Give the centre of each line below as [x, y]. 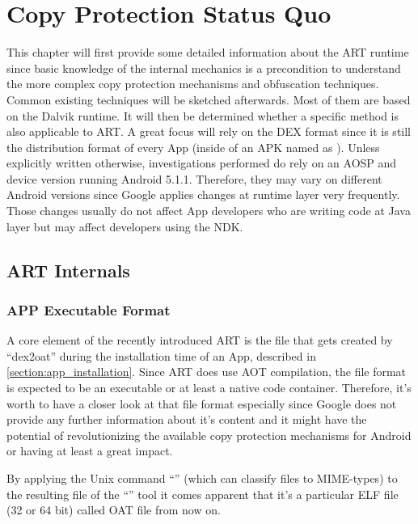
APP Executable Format [89, 309]
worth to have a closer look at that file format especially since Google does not [202, 403]
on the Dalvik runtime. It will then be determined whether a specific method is [203, 115]
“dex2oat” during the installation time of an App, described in [161, 355]
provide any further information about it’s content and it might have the [187, 419]
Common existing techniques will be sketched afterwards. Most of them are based [209, 99]
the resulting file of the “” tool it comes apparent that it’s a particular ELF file [203, 494]
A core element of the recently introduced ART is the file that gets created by [200, 340]
